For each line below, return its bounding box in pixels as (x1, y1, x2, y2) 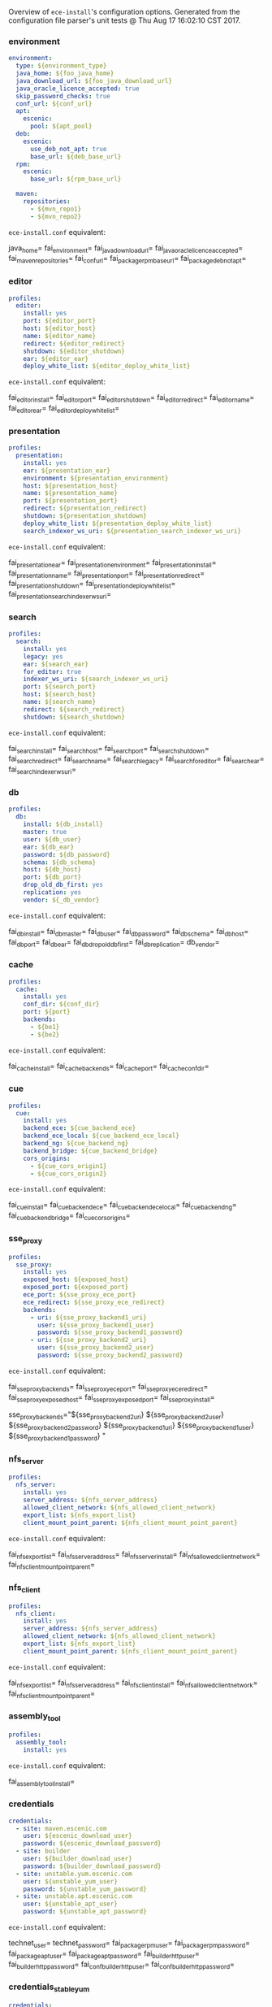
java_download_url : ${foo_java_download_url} (15, 76, 173, 85)
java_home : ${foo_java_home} (15, 69, 114, 78)
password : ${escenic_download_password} (23, 1840, 162, 1848)
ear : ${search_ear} (23, 660, 89, 668)
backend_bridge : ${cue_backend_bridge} (23, 1146, 158, 1155)
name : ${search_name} (23, 698, 96, 706)
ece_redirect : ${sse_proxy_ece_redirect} (23, 1298, 165, 1306)
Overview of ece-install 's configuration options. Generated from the (8, 7, 241, 16)
